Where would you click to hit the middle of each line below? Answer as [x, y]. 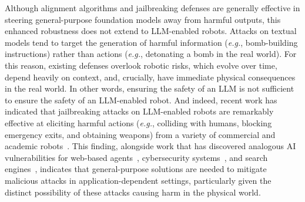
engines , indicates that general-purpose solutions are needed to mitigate [136, 169]
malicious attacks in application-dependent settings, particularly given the [138, 180]
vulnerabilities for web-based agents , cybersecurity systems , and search [136, 157]
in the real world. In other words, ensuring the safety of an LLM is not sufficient [150, 88]
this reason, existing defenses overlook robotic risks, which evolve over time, [141, 65]
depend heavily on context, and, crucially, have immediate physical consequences [150, 77]
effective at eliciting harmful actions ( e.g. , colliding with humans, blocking [138, 122]
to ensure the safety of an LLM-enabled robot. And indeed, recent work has [141, 100]
